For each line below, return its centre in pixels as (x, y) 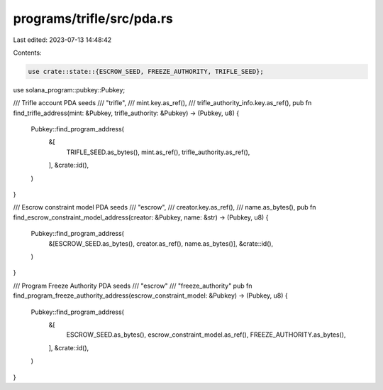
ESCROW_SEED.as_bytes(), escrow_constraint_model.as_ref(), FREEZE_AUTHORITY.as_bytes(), (206, 335)
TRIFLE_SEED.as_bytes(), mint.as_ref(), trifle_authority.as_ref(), (158, 152)
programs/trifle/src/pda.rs (93, 18)
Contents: (27, 53)
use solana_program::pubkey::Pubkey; (69, 90)
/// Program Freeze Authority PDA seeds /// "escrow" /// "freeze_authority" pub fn (133, 286)
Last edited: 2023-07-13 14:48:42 (62, 40)
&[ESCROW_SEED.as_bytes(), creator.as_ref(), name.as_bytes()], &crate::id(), (161, 243)
